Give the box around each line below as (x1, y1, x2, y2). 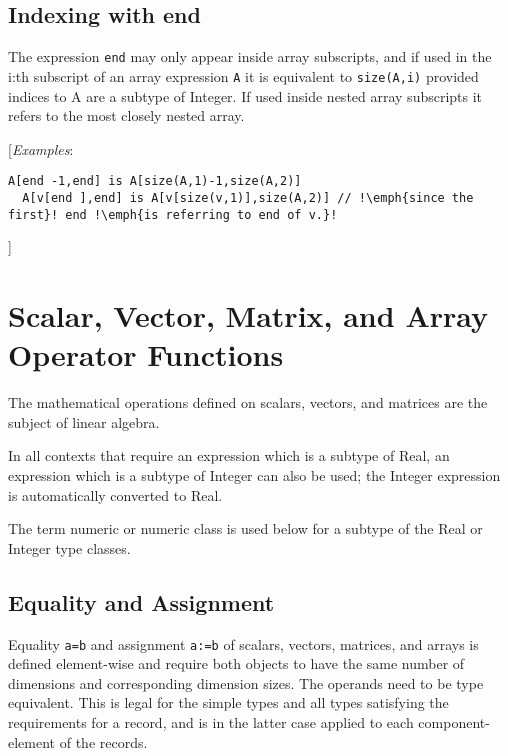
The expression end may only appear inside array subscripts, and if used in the (8, 46, 492, 67)
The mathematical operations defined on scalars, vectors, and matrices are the (8, 392, 488, 413)
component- (418, 711, 490, 732)
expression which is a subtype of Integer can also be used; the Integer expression (8, 464, 501, 485)
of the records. (59, 731, 148, 752)
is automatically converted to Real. (8, 484, 223, 505)
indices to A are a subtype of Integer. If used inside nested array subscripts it (8, 85, 483, 106)
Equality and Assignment (8, 586, 275, 617)
